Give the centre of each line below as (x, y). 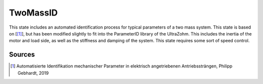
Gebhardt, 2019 (33, 73)
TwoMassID (33, 13)
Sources (22, 55)
